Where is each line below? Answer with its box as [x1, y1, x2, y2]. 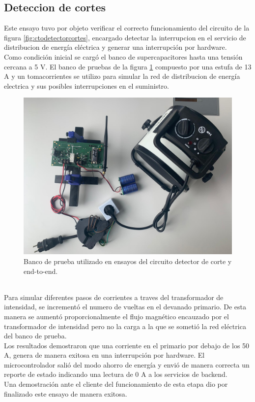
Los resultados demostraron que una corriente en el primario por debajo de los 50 [4, 340, 250, 350]
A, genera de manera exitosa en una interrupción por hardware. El [4, 350, 205, 360]
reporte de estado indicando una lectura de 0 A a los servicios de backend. [4, 369, 227, 379]
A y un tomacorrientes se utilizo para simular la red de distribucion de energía [4, 71, 240, 81]
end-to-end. [24, 266, 58, 276]
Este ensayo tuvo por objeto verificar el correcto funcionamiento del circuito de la [4, 23, 250, 33]
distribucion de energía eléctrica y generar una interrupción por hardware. [4, 42, 227, 52]
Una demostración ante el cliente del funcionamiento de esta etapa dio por [4, 379, 228, 389]
